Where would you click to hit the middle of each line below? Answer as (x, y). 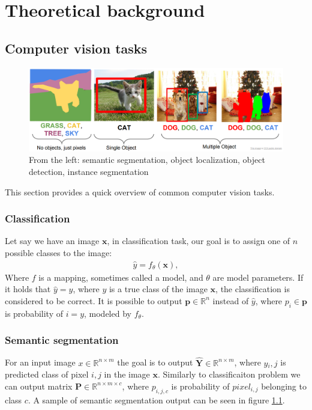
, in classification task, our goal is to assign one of (199, 241)
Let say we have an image (52, 241)
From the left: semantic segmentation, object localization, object (147, 160)
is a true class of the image (158, 289)
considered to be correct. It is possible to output (94, 300)
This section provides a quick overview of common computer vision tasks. (140, 191)
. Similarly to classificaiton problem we (229, 374)
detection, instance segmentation (89, 172)
